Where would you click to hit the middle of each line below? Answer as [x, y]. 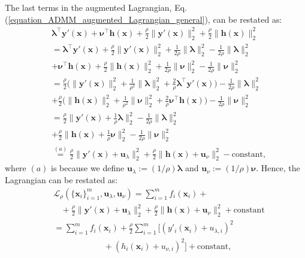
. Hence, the [278, 168]
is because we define [88, 168]
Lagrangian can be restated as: [61, 179]
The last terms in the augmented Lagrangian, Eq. [96, 7]
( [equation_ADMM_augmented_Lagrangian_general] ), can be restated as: [144, 19]
